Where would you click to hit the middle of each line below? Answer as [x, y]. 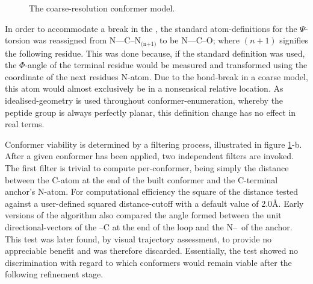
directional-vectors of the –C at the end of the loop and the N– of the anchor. [149, 226]
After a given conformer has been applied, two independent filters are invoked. [149, 156]
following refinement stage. [54, 274]
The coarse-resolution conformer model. [102, 8]
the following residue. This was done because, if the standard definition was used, [155, 53]
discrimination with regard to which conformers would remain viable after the [148, 262]
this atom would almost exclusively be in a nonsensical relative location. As [144, 88]
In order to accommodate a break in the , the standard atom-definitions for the [151, 28]
